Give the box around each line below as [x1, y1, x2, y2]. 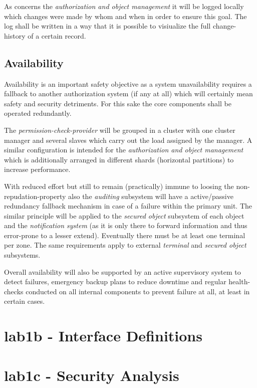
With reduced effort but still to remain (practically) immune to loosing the [4, 180, 234, 191]
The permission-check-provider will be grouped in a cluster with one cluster [4, 124, 235, 135]
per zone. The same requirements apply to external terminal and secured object [4, 240, 246, 250]
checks [4, 286, 24, 296]
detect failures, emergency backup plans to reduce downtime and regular [4, 276, 226, 287]
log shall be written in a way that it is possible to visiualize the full [4, 21, 211, 31]
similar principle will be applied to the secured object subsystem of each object [4, 210, 244, 221]
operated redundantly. [4, 108, 72, 118]
